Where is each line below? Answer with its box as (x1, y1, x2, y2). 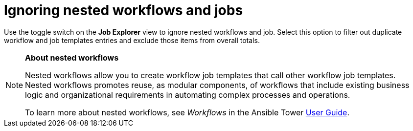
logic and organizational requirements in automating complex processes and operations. (25, 89, 350, 100)
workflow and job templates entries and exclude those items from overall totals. (4, 36, 260, 44)
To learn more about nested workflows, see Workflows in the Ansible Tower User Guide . (25, 107, 350, 117)
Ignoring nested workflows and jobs (4, 2, 243, 19)
